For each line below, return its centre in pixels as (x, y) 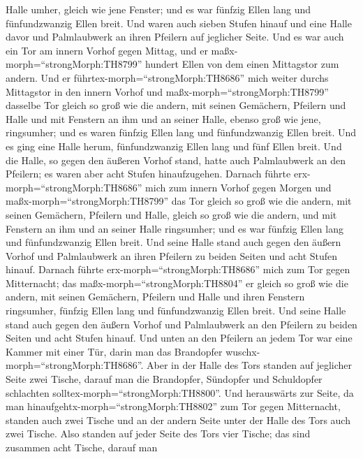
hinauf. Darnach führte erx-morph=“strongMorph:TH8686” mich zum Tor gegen (178, 269)
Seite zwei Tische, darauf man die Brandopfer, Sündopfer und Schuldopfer (164, 379)
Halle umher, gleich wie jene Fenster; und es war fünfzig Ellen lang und (158, 9)
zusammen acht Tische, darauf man (82, 447)
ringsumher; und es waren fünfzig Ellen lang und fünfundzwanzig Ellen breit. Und (181, 132)
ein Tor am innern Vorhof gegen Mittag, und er (107, 50)
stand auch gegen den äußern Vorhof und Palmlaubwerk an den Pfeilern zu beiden (181, 324)
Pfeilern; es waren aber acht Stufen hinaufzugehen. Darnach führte (148, 174)
